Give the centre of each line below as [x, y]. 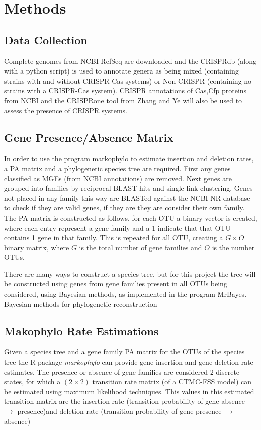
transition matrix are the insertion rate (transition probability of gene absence [124, 401]
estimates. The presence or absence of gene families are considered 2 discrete [122, 371]
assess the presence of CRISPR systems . [66, 110]
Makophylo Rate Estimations [81, 331]
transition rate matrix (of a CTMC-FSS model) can [172, 381]
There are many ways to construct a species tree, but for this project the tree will [130, 274]
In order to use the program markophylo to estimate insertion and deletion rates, [129, 158]
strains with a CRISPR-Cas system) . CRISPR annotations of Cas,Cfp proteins [125, 90]
